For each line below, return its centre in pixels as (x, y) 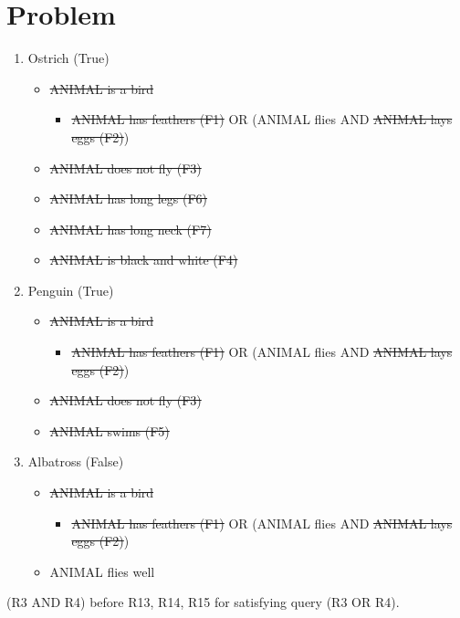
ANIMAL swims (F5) (110, 430)
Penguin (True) (71, 290)
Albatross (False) (76, 461)
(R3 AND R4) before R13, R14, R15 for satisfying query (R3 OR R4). (203, 602)
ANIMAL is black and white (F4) (144, 260)
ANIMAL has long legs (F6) (129, 199)
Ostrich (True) (68, 58)
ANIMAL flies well (102, 571)
